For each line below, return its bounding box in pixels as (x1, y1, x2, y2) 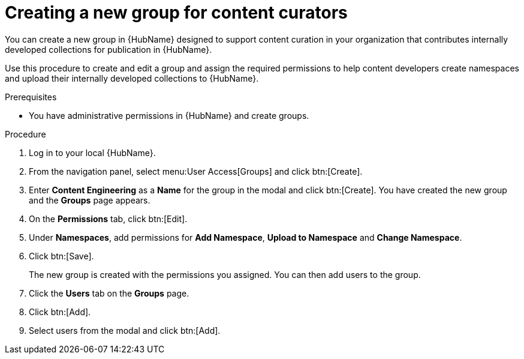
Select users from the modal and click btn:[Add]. (29, 325, 221, 336)
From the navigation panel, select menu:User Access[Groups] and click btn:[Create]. (29, 166, 363, 176)
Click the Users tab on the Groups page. (29, 288, 189, 298)
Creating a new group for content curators (5, 2, 348, 23)
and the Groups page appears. (29, 195, 150, 205)
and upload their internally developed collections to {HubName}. (5, 73, 259, 83)
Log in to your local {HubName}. (29, 147, 156, 158)
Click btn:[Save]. (29, 250, 94, 261)
